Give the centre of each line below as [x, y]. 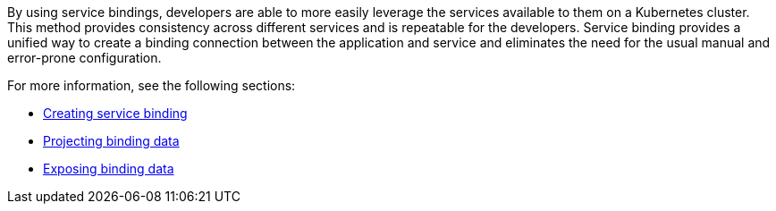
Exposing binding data [109, 169]
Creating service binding [115, 113]
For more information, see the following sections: [152, 85]
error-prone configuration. [84, 58]
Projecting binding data [111, 141]
